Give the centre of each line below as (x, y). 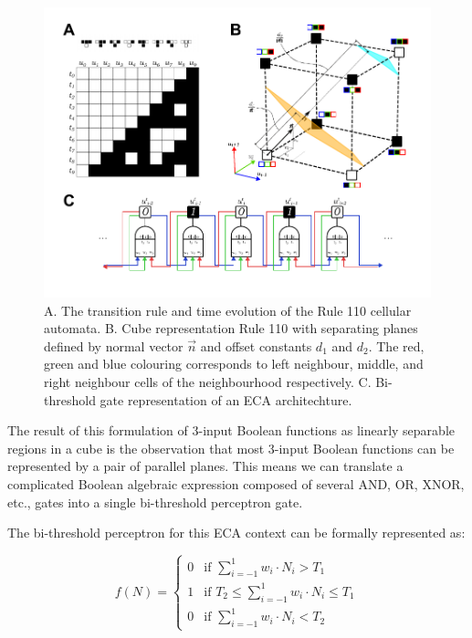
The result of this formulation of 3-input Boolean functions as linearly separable (231, 430)
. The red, (396, 345)
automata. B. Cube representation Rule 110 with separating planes (231, 328)
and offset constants (256, 345)
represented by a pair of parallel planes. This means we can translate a (205, 466)
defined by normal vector (114, 345)
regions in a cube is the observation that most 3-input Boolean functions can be (231, 448)
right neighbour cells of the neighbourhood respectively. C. (208, 382)
